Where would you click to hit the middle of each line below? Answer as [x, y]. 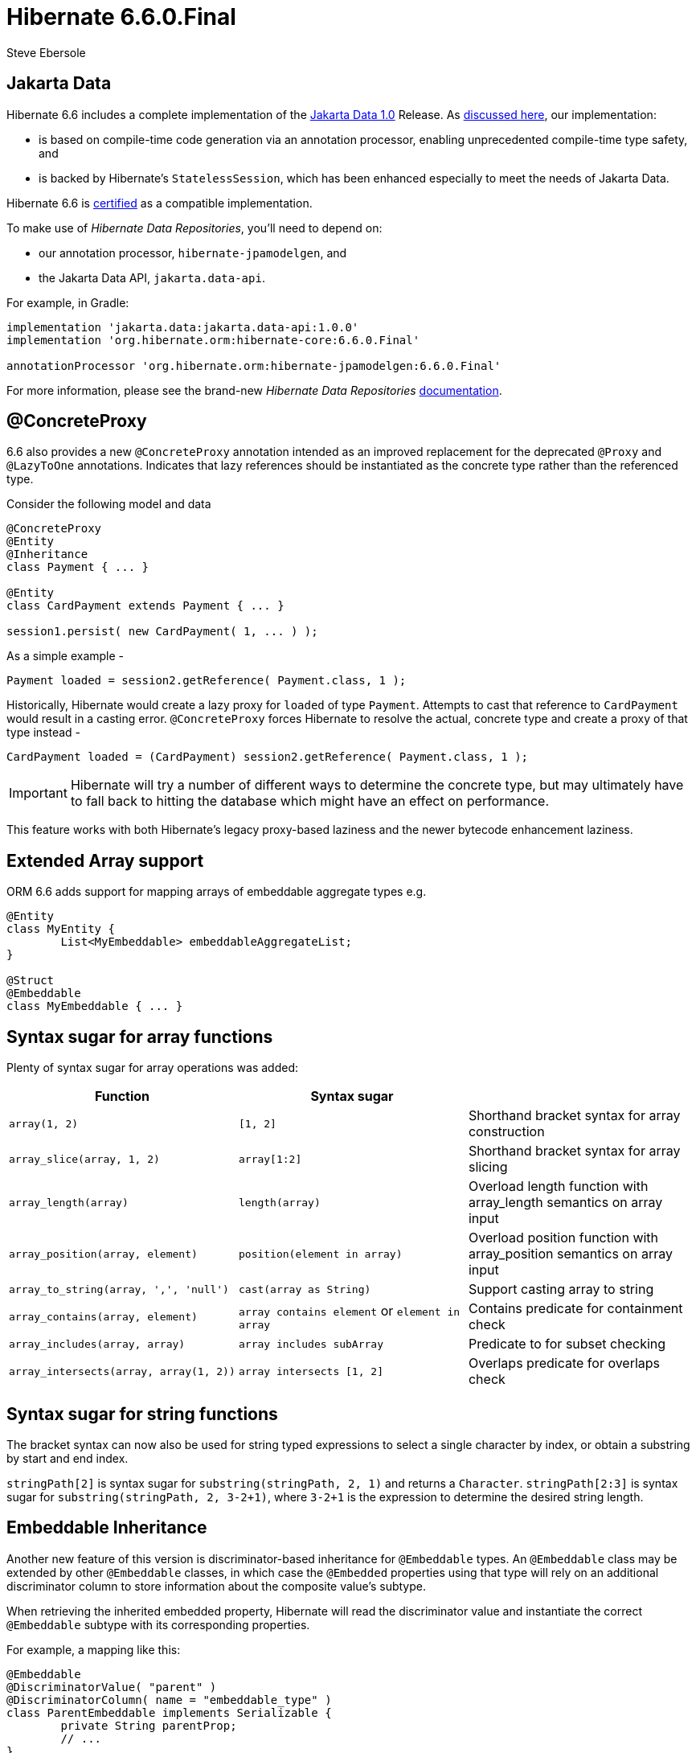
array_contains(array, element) [103, 1316]
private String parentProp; [149, 1725]
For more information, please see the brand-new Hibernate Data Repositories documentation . [254, 390]
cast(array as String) [305, 1289]
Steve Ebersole [46, 52]
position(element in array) [320, 1254]
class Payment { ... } [78, 567]
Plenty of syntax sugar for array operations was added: [152, 1068]
